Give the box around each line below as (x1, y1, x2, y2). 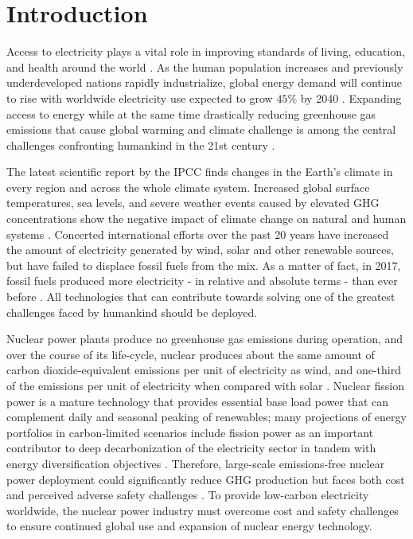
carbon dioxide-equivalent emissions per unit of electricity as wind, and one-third (6, 361, 401, 378)
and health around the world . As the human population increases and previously (6, 58, 403, 75)
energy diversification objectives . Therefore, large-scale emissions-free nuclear (6, 455, 385, 471)
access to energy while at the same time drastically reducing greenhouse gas (6, 105, 376, 122)
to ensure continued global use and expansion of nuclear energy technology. (6, 518, 372, 534)
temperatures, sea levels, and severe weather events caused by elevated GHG (6, 194, 380, 211)
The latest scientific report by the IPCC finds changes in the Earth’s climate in (6, 163, 393, 180)
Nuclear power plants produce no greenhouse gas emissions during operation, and (6, 330, 403, 347)
